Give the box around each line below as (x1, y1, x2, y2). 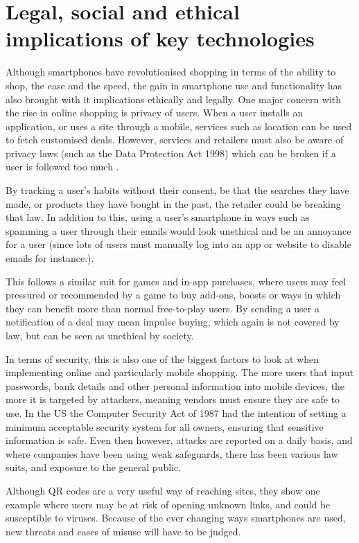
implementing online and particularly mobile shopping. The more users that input (6, 365, 354, 380)
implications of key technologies (6, 24, 315, 53)
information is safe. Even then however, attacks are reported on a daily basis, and (6, 433, 353, 447)
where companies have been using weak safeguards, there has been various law (6, 446, 338, 461)
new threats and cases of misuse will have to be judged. (6, 524, 241, 538)
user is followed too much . (6, 159, 119, 174)
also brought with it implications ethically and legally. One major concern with (6, 91, 342, 106)
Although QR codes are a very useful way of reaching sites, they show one (6, 483, 320, 497)
